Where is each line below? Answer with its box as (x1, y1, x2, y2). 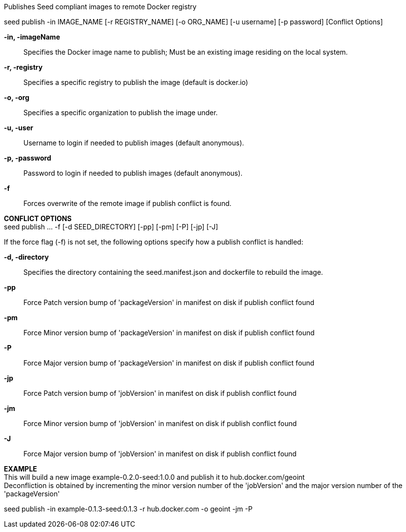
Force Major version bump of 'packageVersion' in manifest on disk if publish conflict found (23, 359, 315, 367)
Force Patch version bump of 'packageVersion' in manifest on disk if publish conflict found (23, 298, 315, 307)
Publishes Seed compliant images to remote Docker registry (4, 2, 197, 11)
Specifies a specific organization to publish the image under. (23, 108, 218, 117)
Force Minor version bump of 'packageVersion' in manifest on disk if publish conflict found (23, 328, 315, 337)
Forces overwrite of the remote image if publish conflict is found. (23, 199, 232, 207)
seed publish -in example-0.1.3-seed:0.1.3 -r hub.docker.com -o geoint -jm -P (4, 505, 253, 513)
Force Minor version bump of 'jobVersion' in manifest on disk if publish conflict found (23, 419, 297, 428)
